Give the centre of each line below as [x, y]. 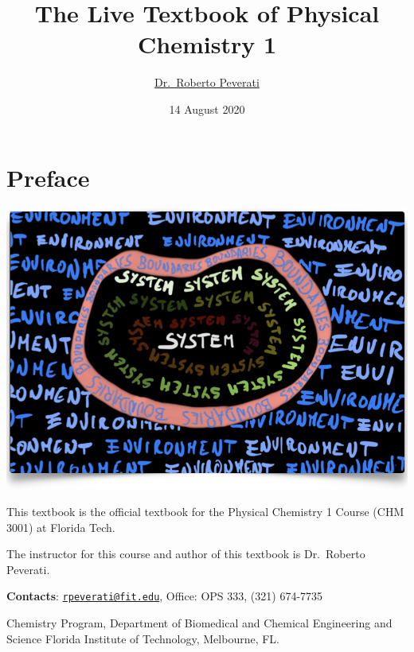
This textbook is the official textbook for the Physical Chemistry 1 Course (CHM [205, 512]
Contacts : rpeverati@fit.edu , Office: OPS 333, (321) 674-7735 [165, 596]
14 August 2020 [207, 109]
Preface [48, 177]
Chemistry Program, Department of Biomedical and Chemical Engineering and [199, 623]
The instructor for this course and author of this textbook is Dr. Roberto [186, 554]
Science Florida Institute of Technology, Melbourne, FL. [143, 638]
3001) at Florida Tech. [61, 527]
